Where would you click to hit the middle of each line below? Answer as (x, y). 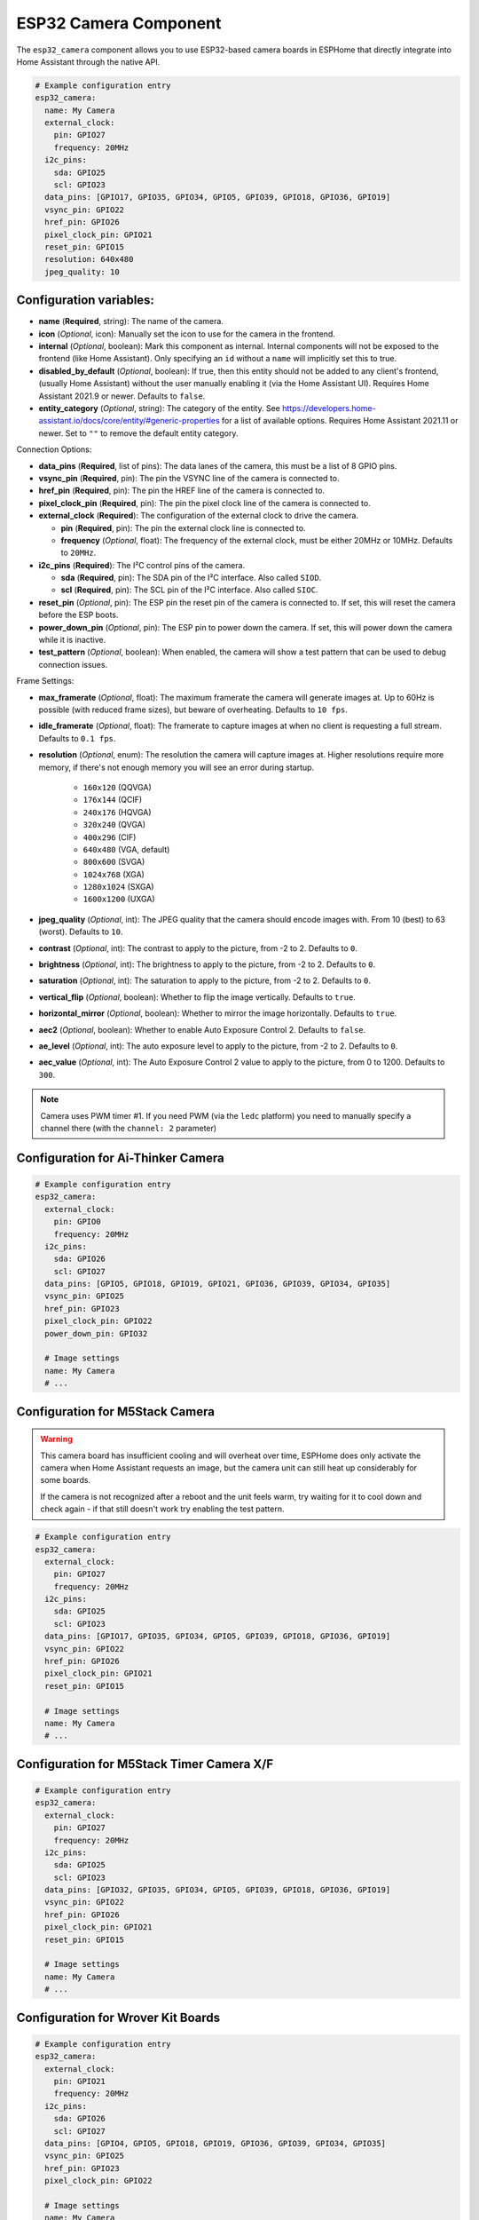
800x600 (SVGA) (114, 862)
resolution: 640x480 (89, 259)
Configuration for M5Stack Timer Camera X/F (145, 1764)
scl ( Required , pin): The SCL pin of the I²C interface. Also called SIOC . (189, 590)
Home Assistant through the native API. (88, 61)
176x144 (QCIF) (113, 800)
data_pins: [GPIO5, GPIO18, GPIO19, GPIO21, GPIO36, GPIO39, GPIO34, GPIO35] (218, 1284)
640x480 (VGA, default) (126, 849)
